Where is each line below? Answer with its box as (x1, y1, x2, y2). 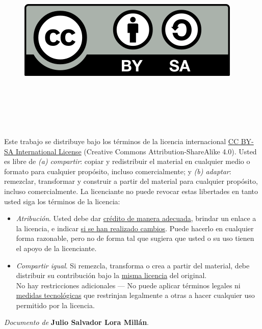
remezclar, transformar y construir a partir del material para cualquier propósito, (4, 176, 258, 186)
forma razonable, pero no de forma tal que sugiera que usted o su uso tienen (16, 233, 254, 243)
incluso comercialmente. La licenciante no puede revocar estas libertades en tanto (4, 185, 258, 196)
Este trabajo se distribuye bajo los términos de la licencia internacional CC (4, 135, 239, 146)
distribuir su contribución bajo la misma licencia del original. (16, 270, 207, 281)
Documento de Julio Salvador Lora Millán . (4, 317, 149, 327)
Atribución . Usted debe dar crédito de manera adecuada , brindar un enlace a (16, 213, 256, 224)
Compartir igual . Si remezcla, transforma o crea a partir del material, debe (16, 260, 250, 270)
